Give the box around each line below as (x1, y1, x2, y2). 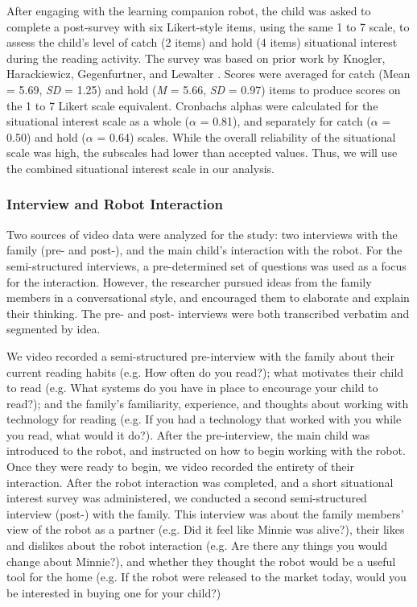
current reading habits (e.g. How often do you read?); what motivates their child (6, 363, 404, 380)
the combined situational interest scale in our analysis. (6, 159, 275, 176)
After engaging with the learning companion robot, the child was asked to (6, 2, 371, 19)
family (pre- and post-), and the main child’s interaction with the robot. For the (6, 242, 403, 258)
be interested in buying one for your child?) (6, 584, 221, 601)
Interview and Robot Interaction (6, 194, 223, 214)
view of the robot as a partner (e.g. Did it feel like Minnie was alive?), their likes (6, 521, 405, 538)
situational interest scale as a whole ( (6, 113, 190, 130)
